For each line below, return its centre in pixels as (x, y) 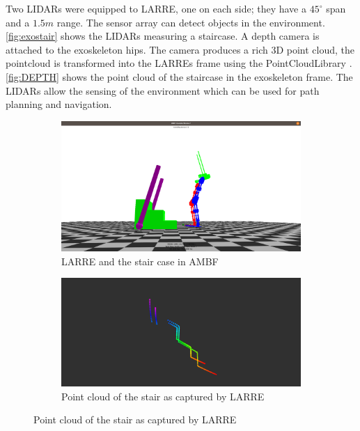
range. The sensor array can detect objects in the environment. (191, 22)
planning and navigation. (59, 104)
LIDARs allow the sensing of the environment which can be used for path (163, 90)
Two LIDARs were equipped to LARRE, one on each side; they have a (156, 8)
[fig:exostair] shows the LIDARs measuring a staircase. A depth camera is (163, 36)
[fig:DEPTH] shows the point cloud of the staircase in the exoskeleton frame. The (179, 76)
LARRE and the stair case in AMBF (140, 261)
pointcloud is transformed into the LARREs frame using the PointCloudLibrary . (179, 63)
